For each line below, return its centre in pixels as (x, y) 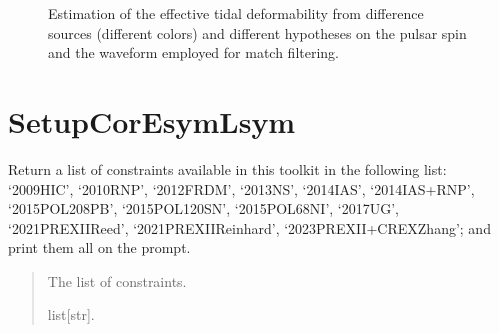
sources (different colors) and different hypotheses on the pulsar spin (257, 32)
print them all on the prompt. (99, 247)
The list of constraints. (117, 280)
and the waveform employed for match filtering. (194, 52)
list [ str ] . (71, 314)
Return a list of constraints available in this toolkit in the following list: (227, 168)
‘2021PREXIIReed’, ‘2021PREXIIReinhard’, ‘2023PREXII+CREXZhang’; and (249, 227)
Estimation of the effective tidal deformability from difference (236, 13)
